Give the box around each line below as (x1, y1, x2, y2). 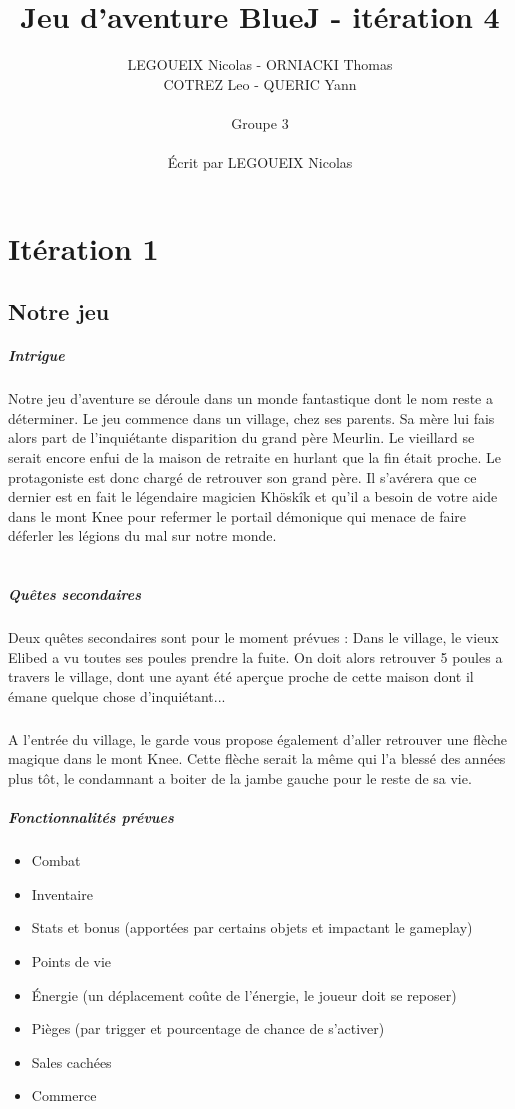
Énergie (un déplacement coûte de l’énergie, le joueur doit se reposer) (31, 984, 457, 1005)
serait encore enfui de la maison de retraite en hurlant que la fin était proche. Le (8, 447, 501, 467)
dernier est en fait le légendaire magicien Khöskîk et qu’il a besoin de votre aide (8, 486, 498, 507)
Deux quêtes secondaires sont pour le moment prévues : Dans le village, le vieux (8, 627, 499, 648)
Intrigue (8, 345, 65, 366)
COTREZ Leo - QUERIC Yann (163, 73, 357, 94)
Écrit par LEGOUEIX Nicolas (167, 152, 353, 173)
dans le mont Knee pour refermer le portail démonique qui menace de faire (8, 505, 467, 526)
